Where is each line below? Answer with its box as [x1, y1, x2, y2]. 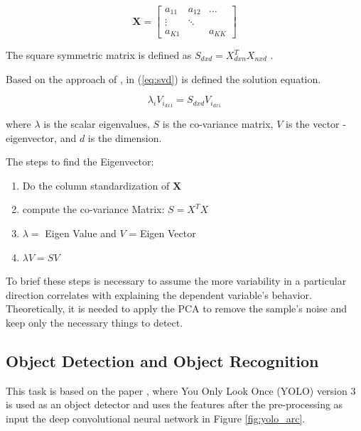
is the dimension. [87, 130, 162, 145]
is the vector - [286, 116, 346, 131]
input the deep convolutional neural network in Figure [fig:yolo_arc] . [6, 410, 306, 425]
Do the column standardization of [22, 178, 170, 192]
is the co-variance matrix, [162, 116, 274, 131]
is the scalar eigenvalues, [43, 116, 150, 131]
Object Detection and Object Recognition [6, 349, 319, 371]
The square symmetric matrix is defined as [6, 48, 192, 62]
